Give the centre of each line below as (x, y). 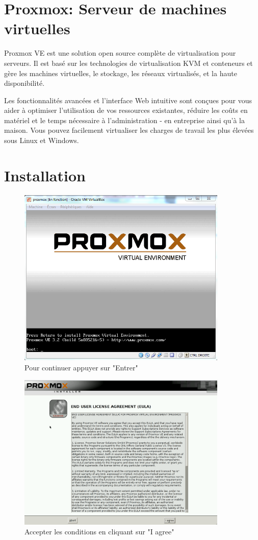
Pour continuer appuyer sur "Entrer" (81, 367)
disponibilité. (24, 83)
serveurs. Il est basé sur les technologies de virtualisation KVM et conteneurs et (128, 63)
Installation (45, 175)
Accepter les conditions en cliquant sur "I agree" (99, 532)
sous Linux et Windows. (42, 140)
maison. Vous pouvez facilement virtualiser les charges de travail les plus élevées (129, 130)
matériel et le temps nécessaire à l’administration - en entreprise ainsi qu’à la (124, 120)
